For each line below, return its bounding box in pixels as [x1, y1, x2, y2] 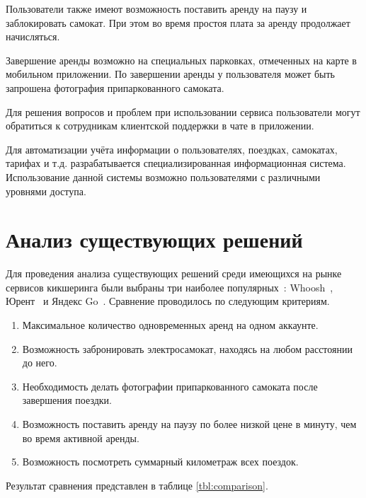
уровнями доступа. [6, 183, 86, 198]
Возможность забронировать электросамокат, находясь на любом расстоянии [22, 341, 353, 356]
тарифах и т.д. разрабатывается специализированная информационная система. [6, 156, 346, 170]
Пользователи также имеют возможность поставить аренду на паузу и [6, 1, 307, 16]
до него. [22, 355, 57, 370]
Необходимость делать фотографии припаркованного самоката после [22, 378, 318, 393]
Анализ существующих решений [6, 225, 303, 254]
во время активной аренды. [22, 430, 139, 445]
